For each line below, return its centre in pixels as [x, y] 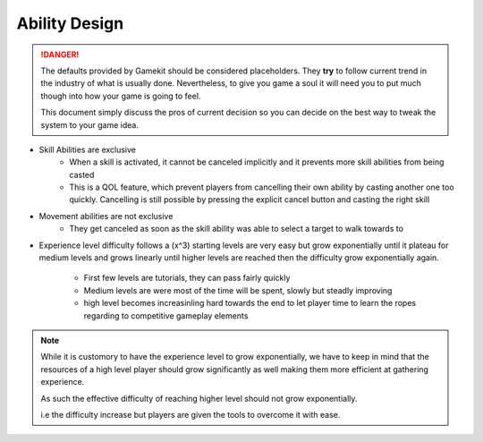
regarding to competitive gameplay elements [166, 315]
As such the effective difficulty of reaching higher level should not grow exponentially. [199, 398]
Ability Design [70, 23]
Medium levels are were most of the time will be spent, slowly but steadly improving [238, 290]
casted [82, 174]
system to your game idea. [89, 124]
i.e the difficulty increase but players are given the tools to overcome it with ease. [191, 414]
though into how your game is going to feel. [121, 96]
